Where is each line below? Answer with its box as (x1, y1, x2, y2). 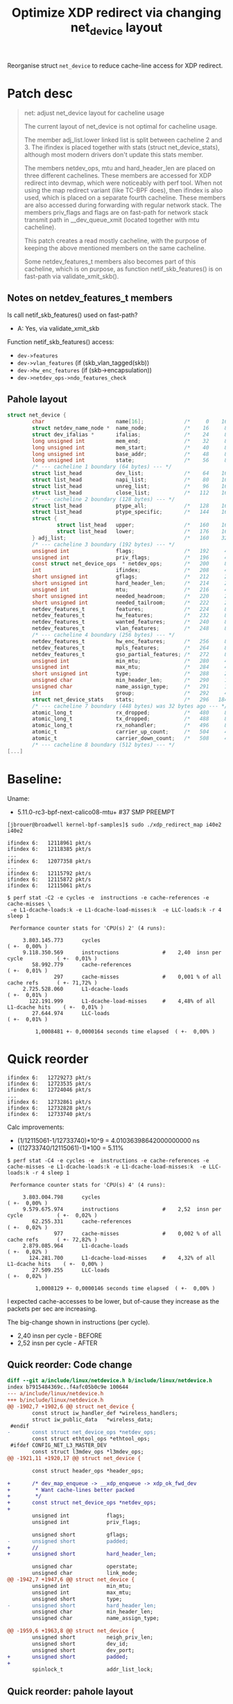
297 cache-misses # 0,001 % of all (53, 973, 222, 980)
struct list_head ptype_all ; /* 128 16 (32, 502, 228, 509)
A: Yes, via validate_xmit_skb (17, 324, 100, 332)
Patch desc (7, 86, 74, 102)
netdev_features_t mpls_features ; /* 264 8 (32, 644, 228, 651)
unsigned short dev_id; (32, 1640, 129, 1647)
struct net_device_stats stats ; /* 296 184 (32, 696, 228, 703)
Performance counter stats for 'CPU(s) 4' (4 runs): (10, 1181, 166, 1188)
